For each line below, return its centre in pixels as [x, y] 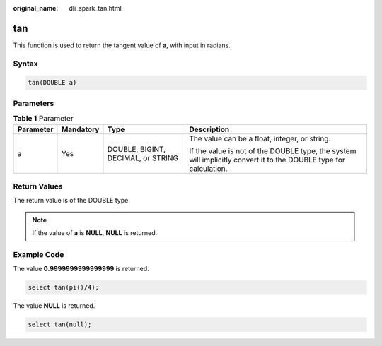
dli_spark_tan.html [95, 8]
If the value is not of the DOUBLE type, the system [273, 150]
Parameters [34, 103]
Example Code [39, 254]
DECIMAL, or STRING [143, 157]
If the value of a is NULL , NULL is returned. [95, 233]
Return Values [38, 186]
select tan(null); [60, 324]
